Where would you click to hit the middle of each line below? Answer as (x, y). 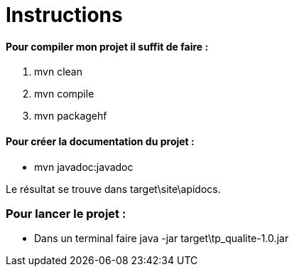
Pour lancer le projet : (66, 213)
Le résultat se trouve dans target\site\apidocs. (113, 189)
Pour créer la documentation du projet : (100, 141)
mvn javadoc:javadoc (84, 167)
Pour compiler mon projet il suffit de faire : (107, 46)
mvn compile (64, 94)
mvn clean (58, 72)
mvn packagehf (71, 116)
